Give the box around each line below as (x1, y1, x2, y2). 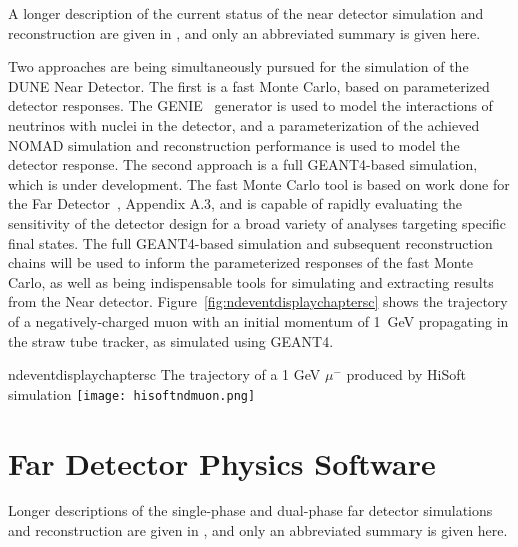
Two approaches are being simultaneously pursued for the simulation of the (8, 56, 469, 77)
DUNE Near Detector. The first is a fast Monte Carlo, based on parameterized (8, 75, 490, 96)
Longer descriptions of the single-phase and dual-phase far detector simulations (8, 500, 493, 521)
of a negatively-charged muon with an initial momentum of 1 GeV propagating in (8, 310, 509, 331)
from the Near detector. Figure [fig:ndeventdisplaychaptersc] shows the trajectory (8, 291, 508, 312)
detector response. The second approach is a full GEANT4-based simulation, (8, 154, 478, 175)
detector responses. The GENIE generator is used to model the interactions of (8, 95, 493, 116)
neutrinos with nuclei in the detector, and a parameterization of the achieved (8, 114, 480, 135)
